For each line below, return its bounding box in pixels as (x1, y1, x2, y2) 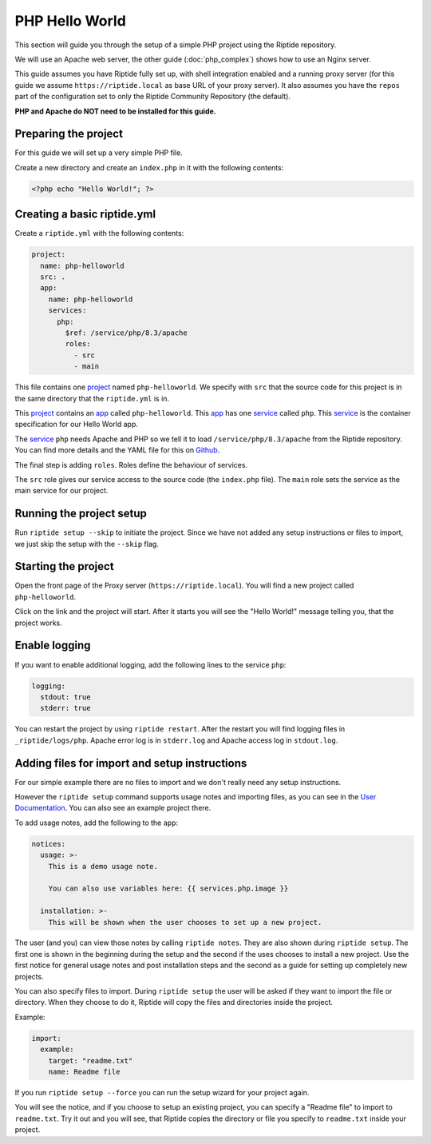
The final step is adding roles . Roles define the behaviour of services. (14, 460, 247, 469)
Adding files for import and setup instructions (14, 756, 247, 770)
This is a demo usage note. (48, 862, 159, 871)
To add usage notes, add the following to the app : (14, 818, 179, 827)
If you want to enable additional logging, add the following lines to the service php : (14, 660, 287, 669)
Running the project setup (14, 507, 147, 520)
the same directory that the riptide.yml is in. (14, 393, 170, 403)
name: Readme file (48, 1067, 121, 1076)
